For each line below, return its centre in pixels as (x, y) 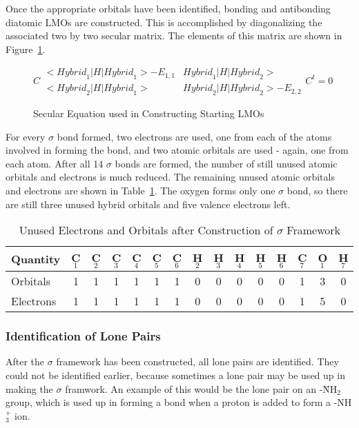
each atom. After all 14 (55, 163)
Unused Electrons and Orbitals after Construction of (146, 230)
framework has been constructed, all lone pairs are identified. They (197, 361)
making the (29, 388)
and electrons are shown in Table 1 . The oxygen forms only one (140, 190)
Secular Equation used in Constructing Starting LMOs (149, 113)
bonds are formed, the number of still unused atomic (226, 163)
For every (26, 136)
